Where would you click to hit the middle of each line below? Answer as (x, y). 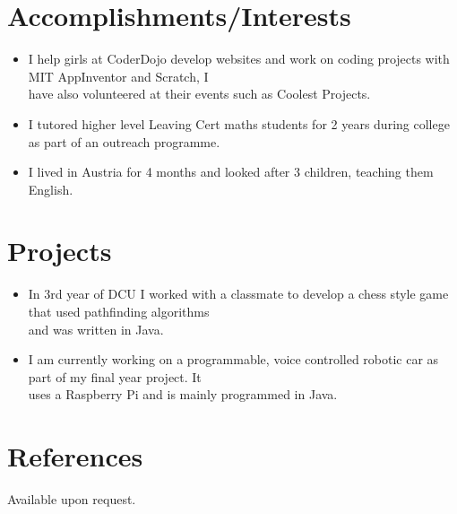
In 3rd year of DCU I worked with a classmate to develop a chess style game (238, 294)
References (75, 456)
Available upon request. (72, 499)
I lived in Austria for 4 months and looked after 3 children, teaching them (231, 172)
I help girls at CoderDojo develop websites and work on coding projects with (239, 59)
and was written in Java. (96, 329)
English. (51, 189)
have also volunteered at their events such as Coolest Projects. (199, 94)
